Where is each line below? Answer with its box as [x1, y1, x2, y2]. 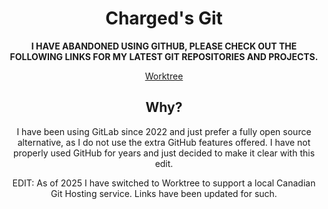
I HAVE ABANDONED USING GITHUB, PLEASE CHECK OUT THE [30, 40, 298, 52]
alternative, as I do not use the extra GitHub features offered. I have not [17, 136, 311, 148]
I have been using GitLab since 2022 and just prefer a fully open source [16, 125, 312, 137]
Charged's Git [105, 7, 223, 30]
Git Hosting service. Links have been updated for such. [50, 187, 278, 199]
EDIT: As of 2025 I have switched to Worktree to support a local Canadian [12, 177, 316, 189]
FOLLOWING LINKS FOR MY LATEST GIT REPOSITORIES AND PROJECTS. [9, 50, 319, 62]
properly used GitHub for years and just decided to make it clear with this [12, 147, 316, 159]
